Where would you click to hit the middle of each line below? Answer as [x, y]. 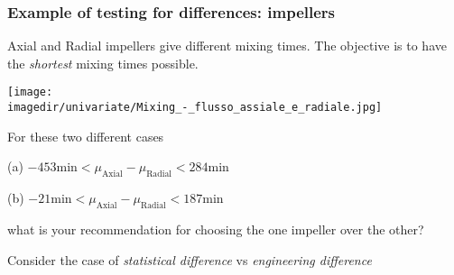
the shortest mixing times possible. [103, 63]
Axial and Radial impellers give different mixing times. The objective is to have [227, 46]
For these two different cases [86, 136]
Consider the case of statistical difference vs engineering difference [190, 259]
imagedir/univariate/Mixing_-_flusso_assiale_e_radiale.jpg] [195, 108]
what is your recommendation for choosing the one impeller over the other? [216, 229]
